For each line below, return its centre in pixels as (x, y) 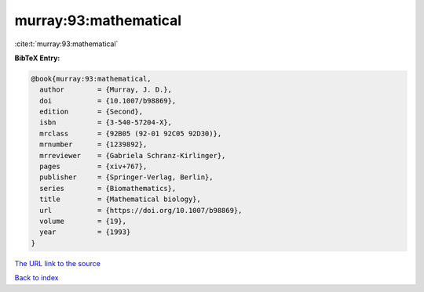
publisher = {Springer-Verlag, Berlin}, (126, 177)
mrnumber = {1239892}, (93, 144)
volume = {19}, (83, 221)
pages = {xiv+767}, (93, 167)
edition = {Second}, (91, 112)
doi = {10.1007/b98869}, (108, 101)
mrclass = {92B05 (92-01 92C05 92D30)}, (131, 133)
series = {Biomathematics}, (108, 188)
